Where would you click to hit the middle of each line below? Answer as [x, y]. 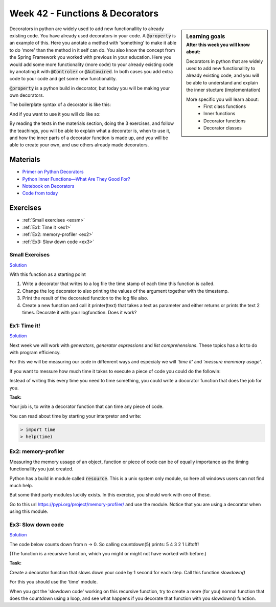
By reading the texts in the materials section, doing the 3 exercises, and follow [92, 123]
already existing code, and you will [223, 75]
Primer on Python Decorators [53, 172]
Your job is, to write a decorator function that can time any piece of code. [86, 406]
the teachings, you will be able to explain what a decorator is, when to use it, [90, 131]
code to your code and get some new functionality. [63, 79]
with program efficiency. [35, 352]
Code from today [40, 193]
